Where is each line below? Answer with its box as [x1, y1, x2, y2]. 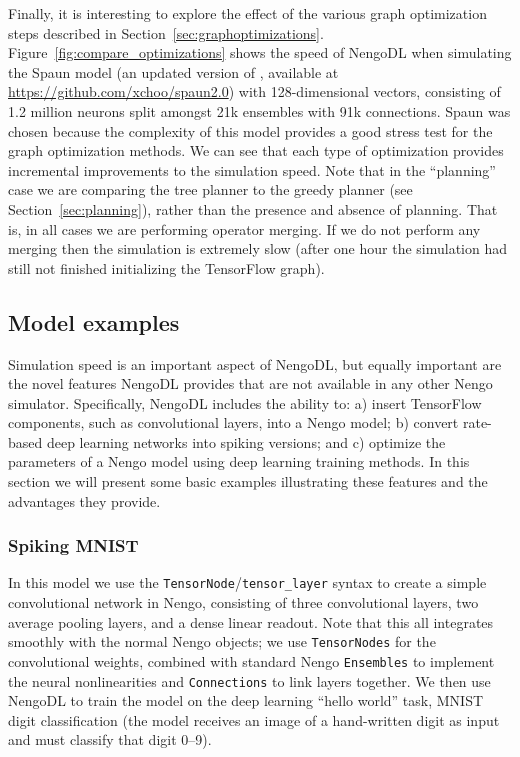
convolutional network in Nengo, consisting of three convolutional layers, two [8, 592, 479, 613]
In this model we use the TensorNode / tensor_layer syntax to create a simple [8, 572, 487, 593]
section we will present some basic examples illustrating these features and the [8, 471, 488, 492]
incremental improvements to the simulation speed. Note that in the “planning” [8, 159, 496, 180]
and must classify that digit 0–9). [8, 729, 212, 750]
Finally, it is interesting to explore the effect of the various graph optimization [8, 3, 487, 23]
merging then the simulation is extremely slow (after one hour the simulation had [8, 238, 508, 259]
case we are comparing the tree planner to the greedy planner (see [8, 179, 413, 200]
